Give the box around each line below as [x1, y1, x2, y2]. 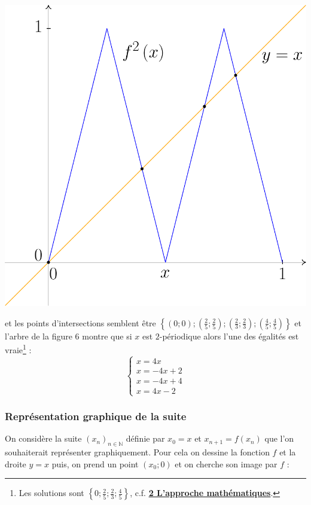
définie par [126, 432, 165, 445]
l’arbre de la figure [5, 329, 72, 342]
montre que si [82, 329, 132, 342]
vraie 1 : [5, 342, 32, 356]
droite [5, 457, 26, 470]
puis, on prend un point [51, 457, 139, 470]
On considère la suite [5, 432, 82, 445]
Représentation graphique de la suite [5, 408, 187, 423]
